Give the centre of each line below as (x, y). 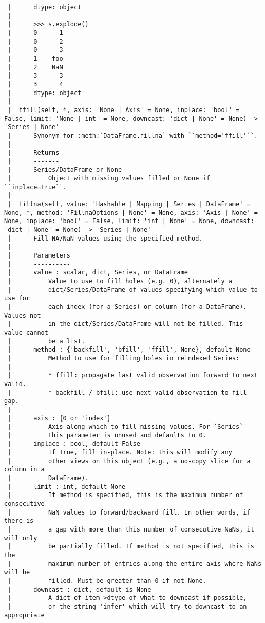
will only (21, 538)
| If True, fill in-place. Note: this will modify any (120, 453)
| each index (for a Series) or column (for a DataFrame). (127, 307)
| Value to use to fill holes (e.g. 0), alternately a (120, 281)
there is (19, 521)
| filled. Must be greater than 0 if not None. (107, 581)
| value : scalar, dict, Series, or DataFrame (98, 273)
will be (17, 572)
